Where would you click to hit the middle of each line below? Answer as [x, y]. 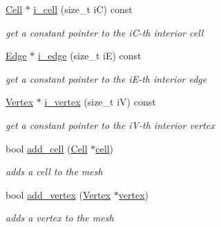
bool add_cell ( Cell [47, 148]
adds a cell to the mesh [54, 171]
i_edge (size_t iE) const [89, 56]
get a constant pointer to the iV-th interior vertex [110, 125]
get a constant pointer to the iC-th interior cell [105, 32]
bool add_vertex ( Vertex [58, 194]
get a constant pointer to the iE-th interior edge [106, 78]
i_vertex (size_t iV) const [100, 102]
